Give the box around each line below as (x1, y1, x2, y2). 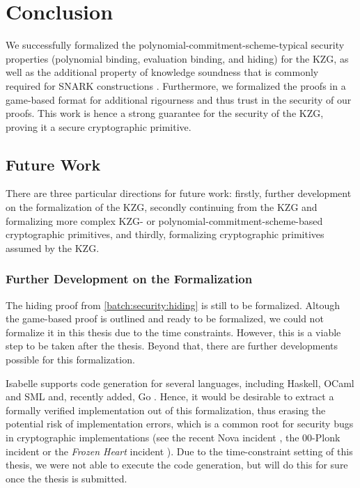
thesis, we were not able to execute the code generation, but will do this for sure (6, 457, 348, 472)
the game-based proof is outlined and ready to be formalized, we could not (6, 311, 324, 326)
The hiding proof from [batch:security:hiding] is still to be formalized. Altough (6, 297, 340, 312)
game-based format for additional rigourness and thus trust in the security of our (6, 92, 352, 107)
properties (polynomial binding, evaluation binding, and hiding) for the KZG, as (6, 51, 349, 65)
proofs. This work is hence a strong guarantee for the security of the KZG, (6, 106, 324, 120)
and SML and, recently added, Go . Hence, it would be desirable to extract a (6, 389, 334, 404)
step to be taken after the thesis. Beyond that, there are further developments (6, 338, 338, 353)
